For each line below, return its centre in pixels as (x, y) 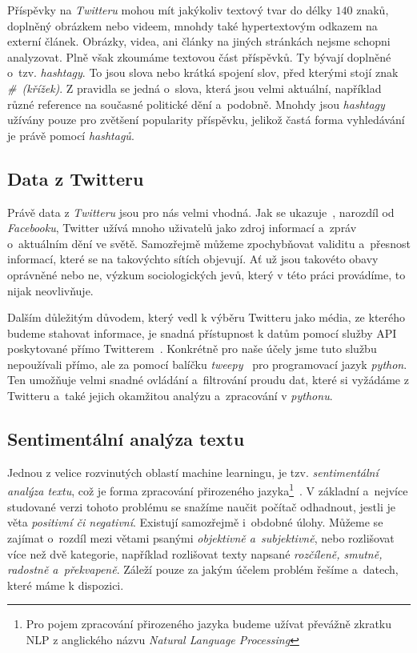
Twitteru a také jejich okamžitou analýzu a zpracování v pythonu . (170, 396)
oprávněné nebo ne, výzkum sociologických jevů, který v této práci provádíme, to (206, 274)
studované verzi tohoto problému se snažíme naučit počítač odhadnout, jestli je (201, 506)
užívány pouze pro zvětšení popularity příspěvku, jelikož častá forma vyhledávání (206, 120)
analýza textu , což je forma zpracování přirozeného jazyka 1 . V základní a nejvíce (208, 490)
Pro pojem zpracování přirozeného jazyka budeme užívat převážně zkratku (209, 624)
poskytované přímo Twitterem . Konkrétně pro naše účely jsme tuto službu (192, 349)
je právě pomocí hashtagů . (71, 135)
